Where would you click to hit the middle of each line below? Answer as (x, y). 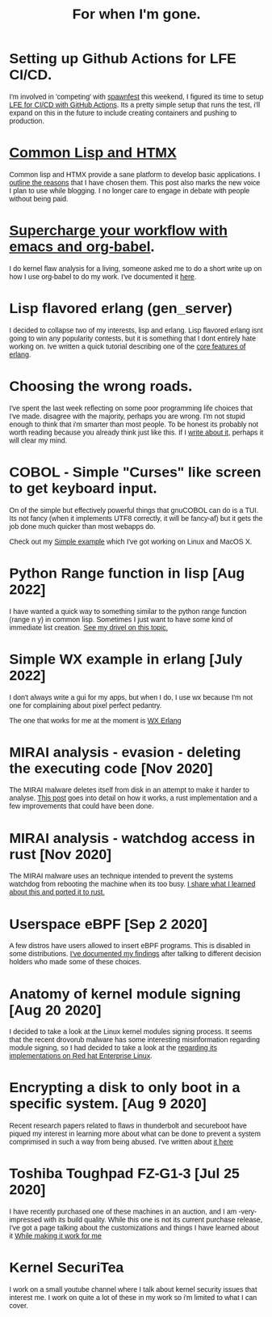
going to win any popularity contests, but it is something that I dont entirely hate (133, 338)
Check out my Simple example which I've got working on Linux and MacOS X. (131, 541)
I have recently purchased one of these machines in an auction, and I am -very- (133, 1212)
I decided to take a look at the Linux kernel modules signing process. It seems (131, 1032)
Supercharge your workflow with (119, 231)
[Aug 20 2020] (55, 1010)
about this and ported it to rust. (57, 892)
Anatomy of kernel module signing (125, 994)
